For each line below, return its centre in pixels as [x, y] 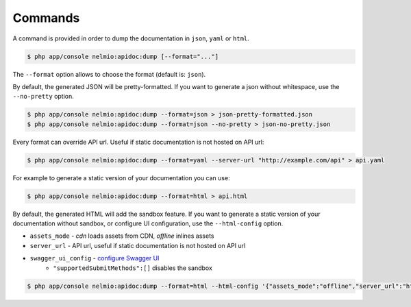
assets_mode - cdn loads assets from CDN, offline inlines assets [122, 236]
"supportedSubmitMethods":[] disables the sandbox [133, 268]
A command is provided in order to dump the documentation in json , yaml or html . [131, 38]
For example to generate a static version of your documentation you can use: [121, 177]
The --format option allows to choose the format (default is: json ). [109, 74]
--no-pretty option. [43, 97]
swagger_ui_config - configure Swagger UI [95, 258]
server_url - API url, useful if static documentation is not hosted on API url [138, 245]
